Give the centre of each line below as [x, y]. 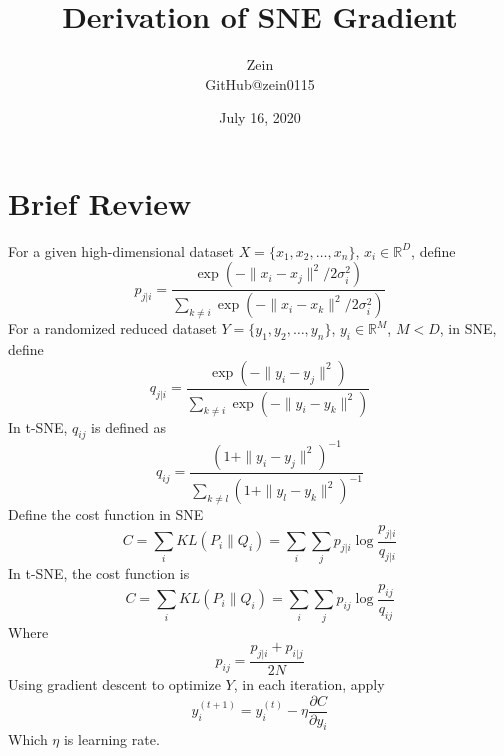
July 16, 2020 [260, 117]
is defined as [128, 426]
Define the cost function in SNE [106, 514]
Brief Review [100, 202]
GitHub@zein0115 [260, 83]
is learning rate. [111, 739]
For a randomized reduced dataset [112, 328]
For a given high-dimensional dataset [121, 250]
